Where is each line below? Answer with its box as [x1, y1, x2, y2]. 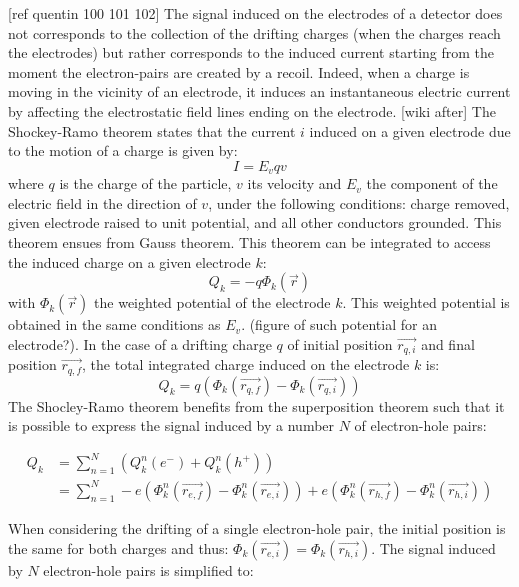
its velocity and [247, 173, 342, 194]
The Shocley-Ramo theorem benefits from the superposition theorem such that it [8, 395, 505, 416]
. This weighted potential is [342, 292, 510, 313]
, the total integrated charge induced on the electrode [82, 354, 410, 375]
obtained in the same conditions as [8, 314, 221, 335]
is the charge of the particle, [59, 173, 232, 194]
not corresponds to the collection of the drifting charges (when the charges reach [8, 22, 501, 43]
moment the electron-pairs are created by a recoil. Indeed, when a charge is [8, 61, 470, 82]
